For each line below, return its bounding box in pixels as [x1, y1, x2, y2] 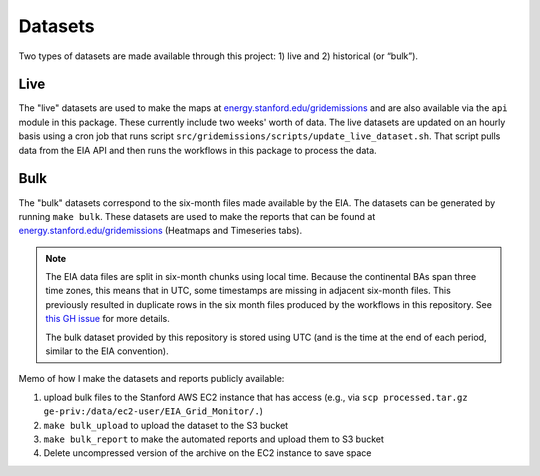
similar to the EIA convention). [45, 345, 169, 357]
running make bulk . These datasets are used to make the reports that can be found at [18, 210, 376, 222]
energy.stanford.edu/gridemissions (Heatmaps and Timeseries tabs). [18, 225, 303, 237]
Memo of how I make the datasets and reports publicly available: [18, 373, 285, 385]
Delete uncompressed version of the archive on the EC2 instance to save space [43, 447, 372, 459]
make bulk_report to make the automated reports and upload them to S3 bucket [43, 433, 385, 445]
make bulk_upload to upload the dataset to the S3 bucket [43, 419, 289, 431]
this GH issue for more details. [45, 313, 170, 325]
